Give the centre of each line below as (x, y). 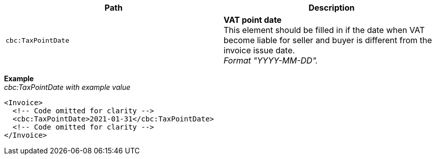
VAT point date (253, 20)
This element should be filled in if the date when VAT (324, 30)
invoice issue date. (259, 50)
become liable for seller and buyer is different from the (328, 40)
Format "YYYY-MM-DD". (271, 60)
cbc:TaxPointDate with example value (67, 87)
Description (332, 8)
